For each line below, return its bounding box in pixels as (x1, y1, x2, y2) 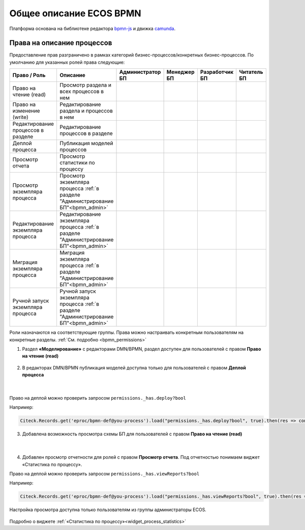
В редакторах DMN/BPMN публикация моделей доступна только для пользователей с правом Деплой (22, 365, 246, 371)
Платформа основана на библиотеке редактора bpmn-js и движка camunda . (9, 25, 175, 32)
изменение (12, 107, 40, 115)
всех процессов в (59, 88, 104, 95)
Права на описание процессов (9, 39, 112, 47)
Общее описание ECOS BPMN (9, 8, 142, 19)
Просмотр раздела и (59, 81, 112, 89)
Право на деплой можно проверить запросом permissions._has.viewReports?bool (9, 470, 200, 477)
